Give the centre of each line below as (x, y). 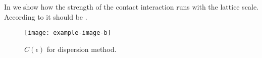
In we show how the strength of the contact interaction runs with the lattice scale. (131, 7)
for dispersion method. (82, 49)
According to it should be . (46, 16)
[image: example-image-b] (68, 33)
